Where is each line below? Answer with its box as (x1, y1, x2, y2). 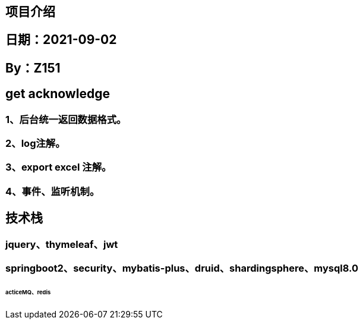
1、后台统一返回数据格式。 (5, 113, 127, 125)
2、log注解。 (5, 137, 65, 150)
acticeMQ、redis (5, 288, 51, 295)
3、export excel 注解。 (5, 161, 112, 174)
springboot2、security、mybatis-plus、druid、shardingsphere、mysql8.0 (5, 262, 358, 275)
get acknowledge (5, 86, 110, 102)
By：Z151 (5, 60, 61, 76)
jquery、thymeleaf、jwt (5, 238, 118, 250)
